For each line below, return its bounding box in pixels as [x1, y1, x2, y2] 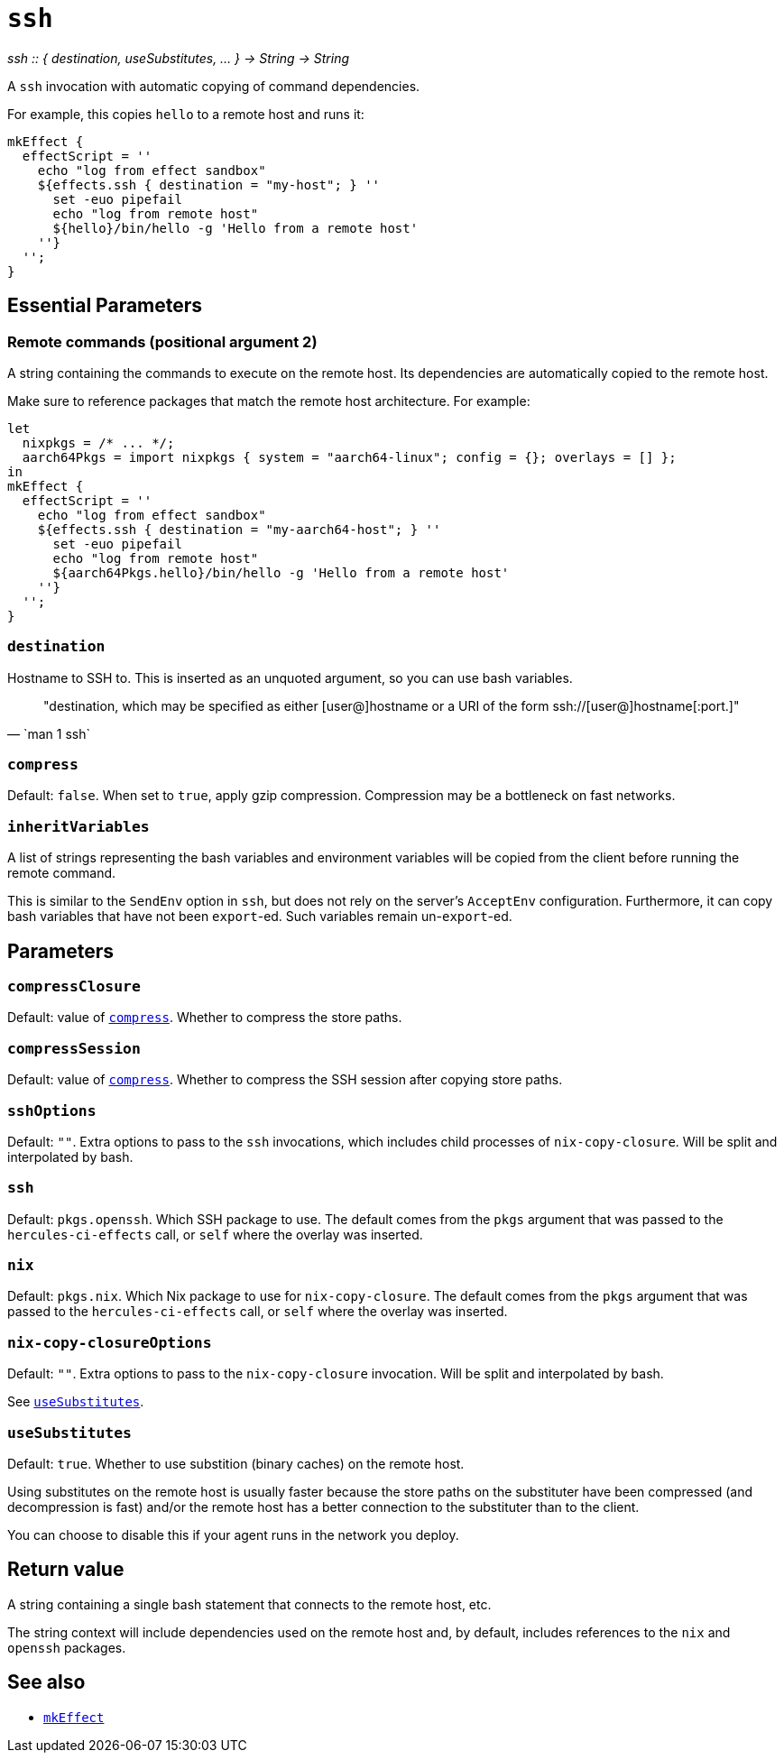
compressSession [7, 1039, 141, 1057]
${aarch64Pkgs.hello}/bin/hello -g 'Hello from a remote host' [52, 565, 510, 580]
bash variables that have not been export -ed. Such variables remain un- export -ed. [7, 908, 512, 925]
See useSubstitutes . [7, 1394, 144, 1410]
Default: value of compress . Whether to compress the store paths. [7, 1009, 402, 1026]
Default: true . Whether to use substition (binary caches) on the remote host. [7, 1455, 465, 1471]
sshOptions [7, 1101, 97, 1120]
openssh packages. [7, 1639, 126, 1655]
